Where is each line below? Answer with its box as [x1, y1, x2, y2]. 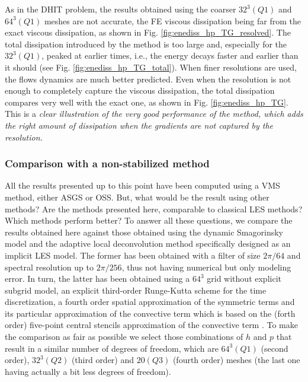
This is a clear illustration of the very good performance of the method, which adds [5, 107, 303, 120]
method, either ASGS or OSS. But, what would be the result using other [5, 190, 269, 203]
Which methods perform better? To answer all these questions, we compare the [5, 214, 293, 227]
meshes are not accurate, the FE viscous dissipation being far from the [44, 14, 301, 27]
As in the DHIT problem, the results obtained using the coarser [5, 3, 236, 15]
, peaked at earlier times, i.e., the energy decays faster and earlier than [41, 49, 299, 62]
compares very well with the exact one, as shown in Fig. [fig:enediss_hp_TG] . [5, 95, 288, 108]
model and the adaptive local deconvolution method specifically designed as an [5, 237, 291, 250]
